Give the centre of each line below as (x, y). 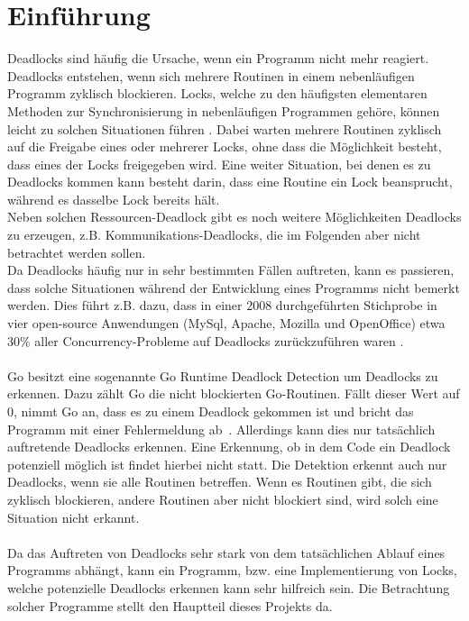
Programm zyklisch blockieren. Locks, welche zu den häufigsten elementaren (217, 93)
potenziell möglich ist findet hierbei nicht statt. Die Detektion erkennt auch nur (227, 464)
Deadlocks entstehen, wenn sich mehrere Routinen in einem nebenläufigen (211, 75)
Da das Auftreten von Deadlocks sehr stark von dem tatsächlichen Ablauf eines (226, 552)
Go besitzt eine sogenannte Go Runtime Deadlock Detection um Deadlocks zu (223, 375)
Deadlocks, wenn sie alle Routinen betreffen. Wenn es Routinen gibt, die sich (220, 482)
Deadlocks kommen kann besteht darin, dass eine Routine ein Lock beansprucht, (230, 182)
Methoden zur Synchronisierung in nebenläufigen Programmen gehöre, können (224, 110)
